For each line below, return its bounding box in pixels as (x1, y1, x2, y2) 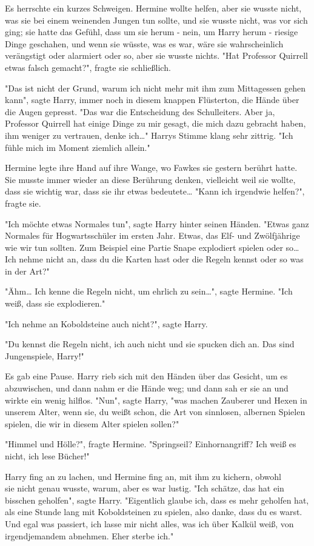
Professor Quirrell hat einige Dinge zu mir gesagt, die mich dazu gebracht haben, (5, 117, 306, 130)
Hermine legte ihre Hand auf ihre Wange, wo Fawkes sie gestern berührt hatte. (5, 161, 298, 174)
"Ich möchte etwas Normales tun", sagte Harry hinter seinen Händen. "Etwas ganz (5, 217, 309, 230)
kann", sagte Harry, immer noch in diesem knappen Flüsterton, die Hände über (5, 93, 299, 106)
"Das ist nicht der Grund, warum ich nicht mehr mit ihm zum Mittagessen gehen (5, 81, 306, 94)
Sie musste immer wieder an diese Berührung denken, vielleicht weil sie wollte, (5, 173, 296, 185)
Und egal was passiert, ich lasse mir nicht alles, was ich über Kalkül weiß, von (5, 517, 294, 530)
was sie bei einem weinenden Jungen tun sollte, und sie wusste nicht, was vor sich (5, 13, 308, 26)
